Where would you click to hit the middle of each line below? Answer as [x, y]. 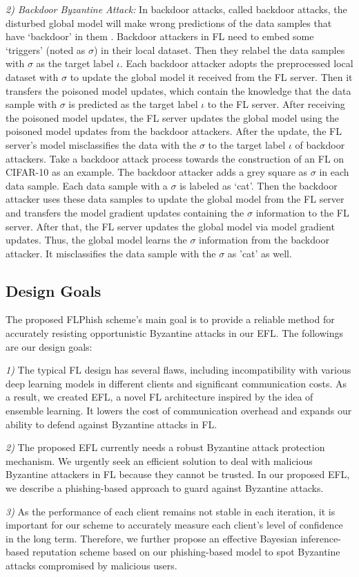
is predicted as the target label [133, 104]
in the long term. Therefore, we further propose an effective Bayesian [152, 538]
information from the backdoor [264, 240]
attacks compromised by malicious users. [91, 565]
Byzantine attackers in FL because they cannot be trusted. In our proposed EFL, [178, 474]
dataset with [32, 76]
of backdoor [320, 144]
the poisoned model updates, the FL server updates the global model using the [173, 117]
